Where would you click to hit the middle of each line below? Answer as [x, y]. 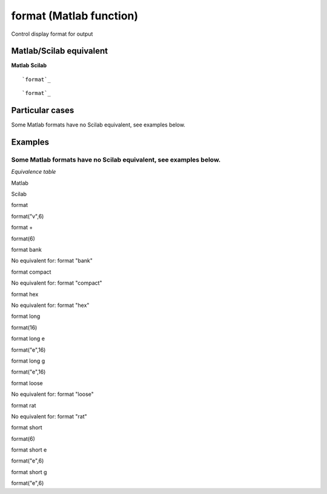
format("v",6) [28, 216]
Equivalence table [34, 172]
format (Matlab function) [75, 16]
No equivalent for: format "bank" [52, 261]
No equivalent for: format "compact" [57, 283]
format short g [29, 472]
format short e [29, 450]
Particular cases [43, 110]
